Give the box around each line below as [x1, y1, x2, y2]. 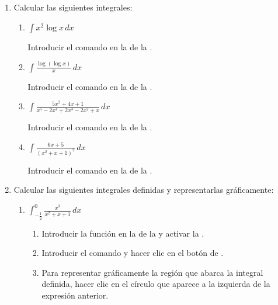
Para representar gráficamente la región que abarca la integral [41, 266, 263, 278]
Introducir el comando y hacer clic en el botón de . [41, 247, 224, 259]
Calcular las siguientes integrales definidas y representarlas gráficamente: [13, 183, 274, 196]
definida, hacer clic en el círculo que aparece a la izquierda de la [41, 278, 270, 290]
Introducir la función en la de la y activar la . [41, 227, 204, 239]
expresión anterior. [41, 289, 109, 301]
